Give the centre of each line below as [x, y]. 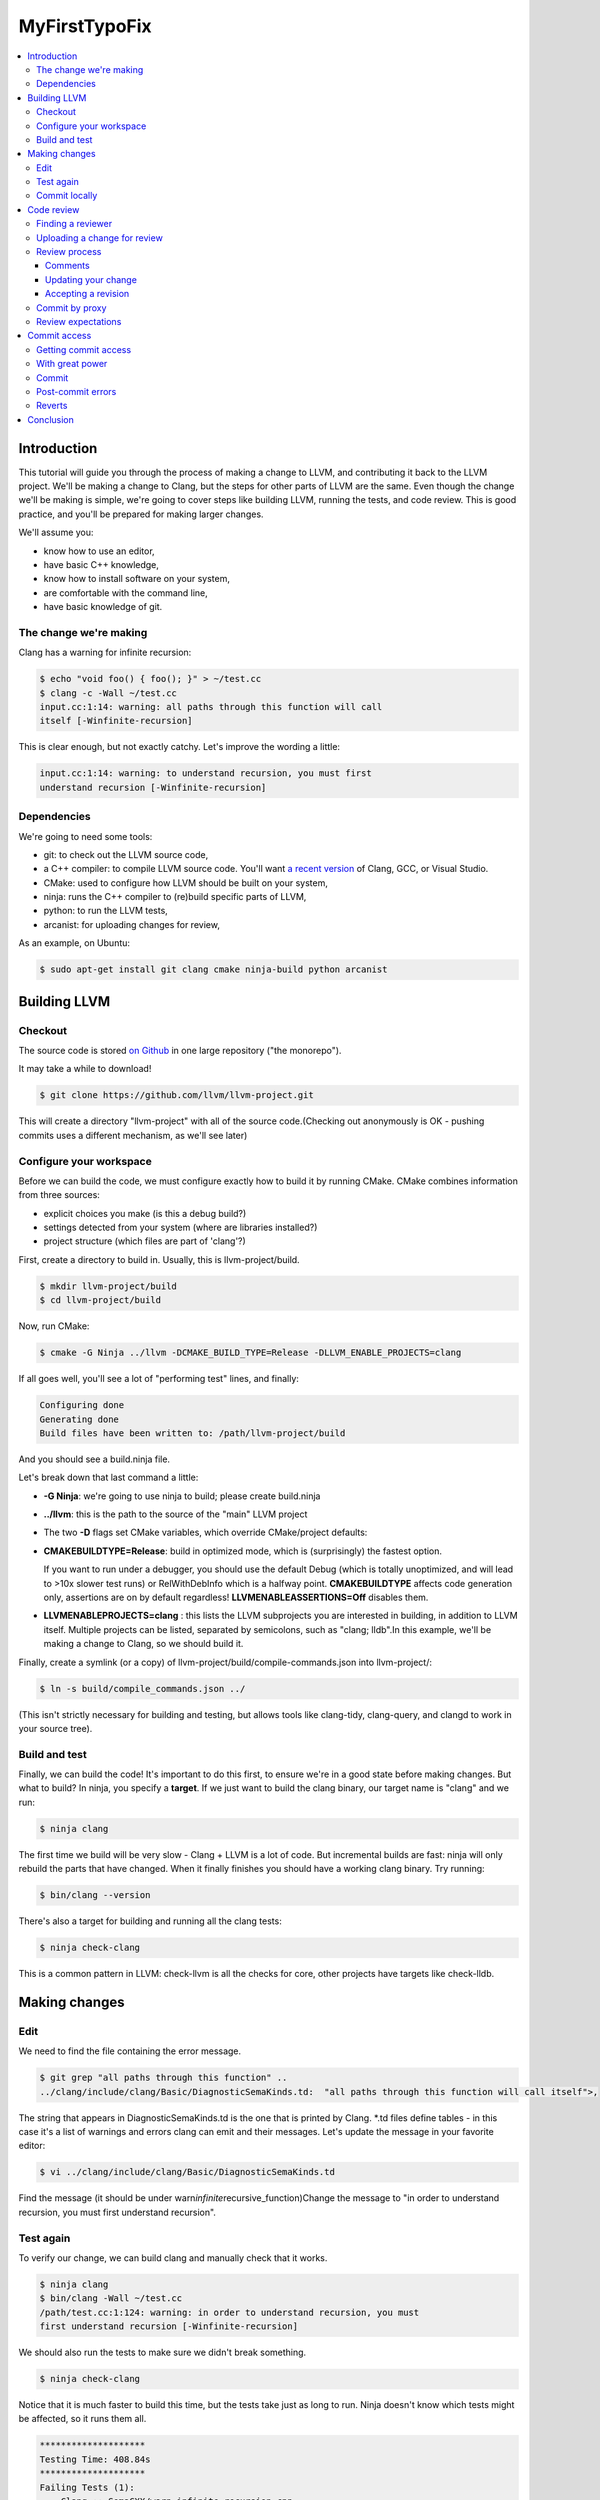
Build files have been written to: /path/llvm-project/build [192, 1433]
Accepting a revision [87, 294]
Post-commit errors [76, 391]
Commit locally [67, 196]
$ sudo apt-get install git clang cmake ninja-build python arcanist [213, 969]
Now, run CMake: [54, 1326]
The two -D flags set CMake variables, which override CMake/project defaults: [205, 1532]
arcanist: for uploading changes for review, [131, 924]
